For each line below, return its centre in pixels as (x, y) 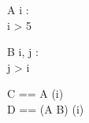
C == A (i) (35, 93)
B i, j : (23, 52)
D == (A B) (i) (46, 108)
